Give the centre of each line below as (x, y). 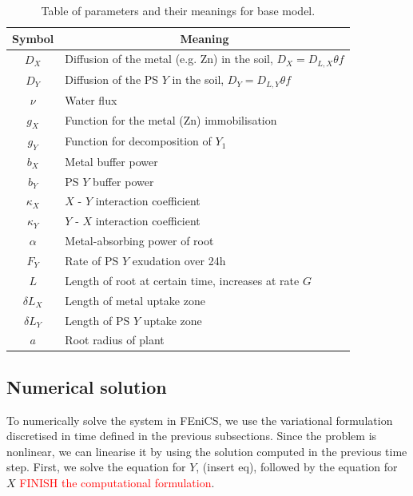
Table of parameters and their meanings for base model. (178, 10)
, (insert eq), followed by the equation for (297, 467)
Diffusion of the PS (112, 79)
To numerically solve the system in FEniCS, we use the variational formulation (200, 420)
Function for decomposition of (138, 141)
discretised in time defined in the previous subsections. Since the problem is (192, 436)
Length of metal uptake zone (135, 300)
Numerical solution (87, 386)
